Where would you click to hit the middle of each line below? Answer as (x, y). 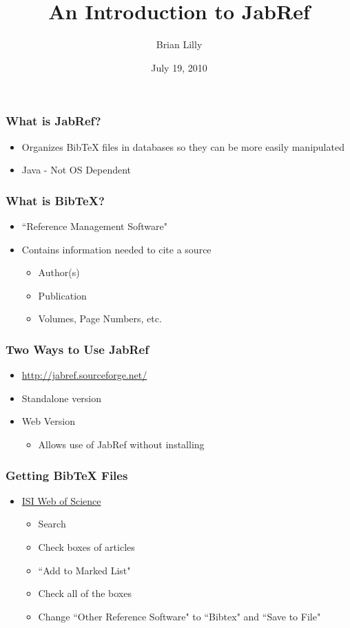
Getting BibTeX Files (67, 475)
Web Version (48, 421)
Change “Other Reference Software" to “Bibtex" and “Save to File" (179, 616)
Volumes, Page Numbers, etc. (100, 318)
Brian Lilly (179, 44)
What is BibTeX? (55, 200)
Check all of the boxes (85, 593)
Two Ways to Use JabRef (77, 349)
